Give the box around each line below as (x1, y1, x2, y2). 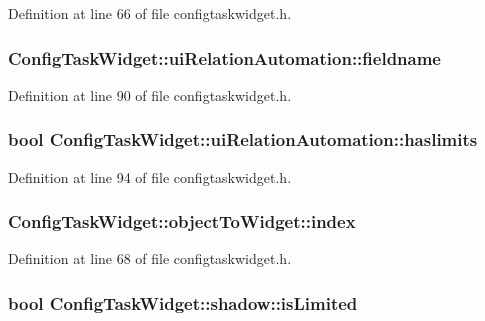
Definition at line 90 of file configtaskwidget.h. (8, 84, 292, 105)
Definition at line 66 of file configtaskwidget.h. (8, 3, 292, 23)
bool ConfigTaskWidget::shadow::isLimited (8, 290, 358, 315)
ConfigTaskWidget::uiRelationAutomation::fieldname (8, 45, 441, 70)
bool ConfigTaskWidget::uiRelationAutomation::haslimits (8, 127, 478, 152)
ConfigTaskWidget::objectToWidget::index (8, 209, 356, 234)
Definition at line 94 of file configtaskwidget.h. (8, 166, 292, 187)
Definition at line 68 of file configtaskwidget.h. (8, 248, 292, 269)
